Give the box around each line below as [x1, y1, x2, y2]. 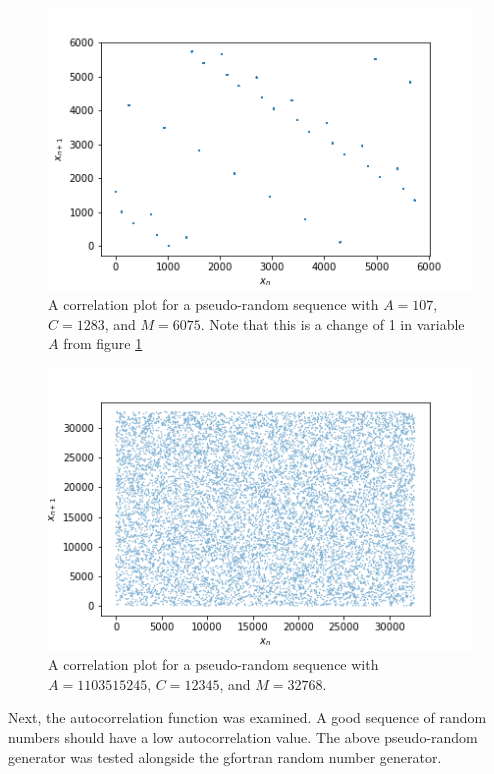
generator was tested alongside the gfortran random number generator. [8, 746, 442, 767]
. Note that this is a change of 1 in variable [200, 313, 465, 334]
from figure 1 [63, 333, 143, 354]
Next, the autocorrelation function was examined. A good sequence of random [8, 707, 487, 728]
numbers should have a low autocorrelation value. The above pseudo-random [8, 727, 478, 748]
